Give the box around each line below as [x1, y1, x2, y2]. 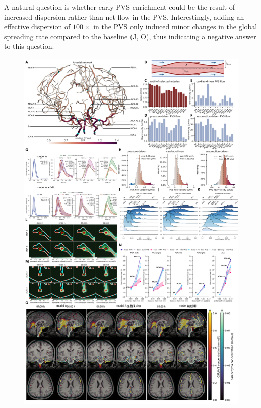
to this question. [4, 41, 54, 52]
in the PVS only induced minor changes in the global [93, 21, 257, 32]
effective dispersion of [4, 21, 71, 32]
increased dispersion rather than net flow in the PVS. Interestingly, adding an [4, 11, 244, 22]
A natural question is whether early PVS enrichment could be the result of [4, 2, 235, 12]
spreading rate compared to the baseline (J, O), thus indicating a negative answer [4, 31, 256, 41]
